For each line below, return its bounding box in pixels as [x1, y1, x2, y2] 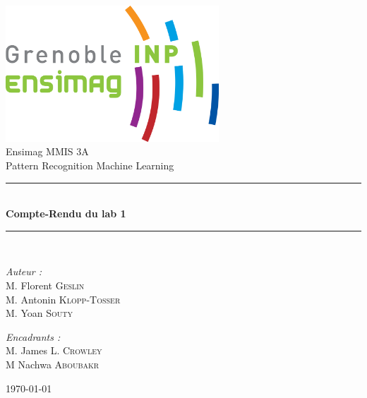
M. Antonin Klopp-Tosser [6, 291, 121, 306]
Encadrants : [6, 329, 61, 344]
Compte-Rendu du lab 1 [6, 206, 126, 221]
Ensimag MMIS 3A [6, 144, 89, 159]
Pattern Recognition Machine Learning [6, 158, 174, 173]
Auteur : [6, 264, 42, 279]
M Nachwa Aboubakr [6, 356, 100, 371]
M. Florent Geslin [6, 277, 85, 292]
